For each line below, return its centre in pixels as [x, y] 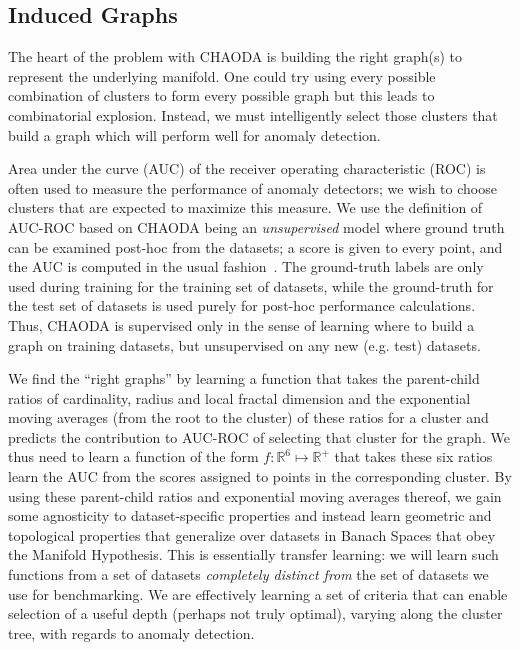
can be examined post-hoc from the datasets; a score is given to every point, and [255, 246]
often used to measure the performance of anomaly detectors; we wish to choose [252, 187]
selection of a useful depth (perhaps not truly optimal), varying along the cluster [255, 613]
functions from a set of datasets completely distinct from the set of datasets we [248, 574]
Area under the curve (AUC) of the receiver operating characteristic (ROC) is [247, 168]
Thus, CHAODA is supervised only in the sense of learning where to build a [241, 324]
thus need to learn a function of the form [133, 456]
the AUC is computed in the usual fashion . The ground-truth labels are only [246, 266]
